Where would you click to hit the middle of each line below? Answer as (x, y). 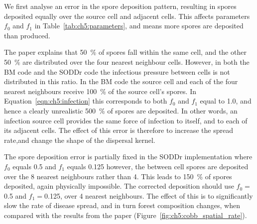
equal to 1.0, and (226, 101)
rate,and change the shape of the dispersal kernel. (80, 140)
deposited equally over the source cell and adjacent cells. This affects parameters (127, 16)
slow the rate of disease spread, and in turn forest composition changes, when (122, 205)
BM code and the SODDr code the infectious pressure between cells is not (117, 71)
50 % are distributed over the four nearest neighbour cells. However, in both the (127, 61)
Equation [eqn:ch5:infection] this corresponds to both (86, 101)
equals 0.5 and (34, 166)
